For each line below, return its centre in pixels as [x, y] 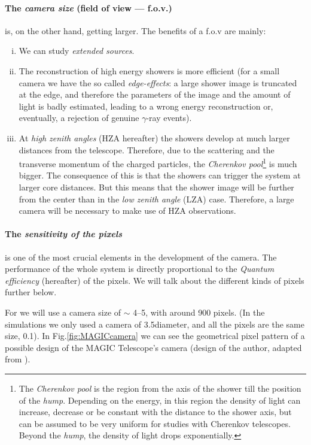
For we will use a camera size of [63, 312]
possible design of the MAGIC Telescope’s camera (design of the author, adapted [153, 347]
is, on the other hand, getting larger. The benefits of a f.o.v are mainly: [135, 30]
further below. [31, 292]
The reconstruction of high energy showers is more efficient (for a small [149, 70]
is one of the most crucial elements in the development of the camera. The [141, 257]
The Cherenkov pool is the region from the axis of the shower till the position [160, 388]
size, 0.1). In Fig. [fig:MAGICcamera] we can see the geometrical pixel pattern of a [155, 336]
